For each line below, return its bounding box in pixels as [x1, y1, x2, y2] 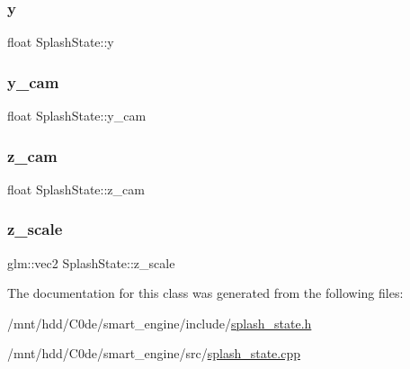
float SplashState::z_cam [7, 179, 145, 198]
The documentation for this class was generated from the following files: [7, 283, 404, 302]
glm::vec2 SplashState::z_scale [7, 253, 175, 272]
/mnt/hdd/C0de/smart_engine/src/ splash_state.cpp [7, 344, 300, 363]
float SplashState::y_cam [7, 106, 147, 125]
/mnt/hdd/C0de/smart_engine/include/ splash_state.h [7, 313, 312, 332]
